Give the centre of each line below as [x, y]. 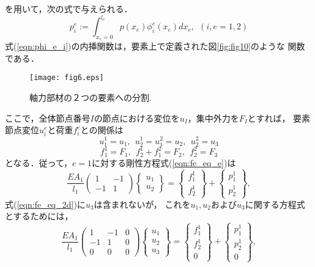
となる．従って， [39, 162]
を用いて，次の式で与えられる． [69, 9]
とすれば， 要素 [279, 118]
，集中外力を [213, 118]
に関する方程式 [275, 204]
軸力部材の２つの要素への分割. [91, 97]
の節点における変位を [137, 118]
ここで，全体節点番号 [48, 118]
